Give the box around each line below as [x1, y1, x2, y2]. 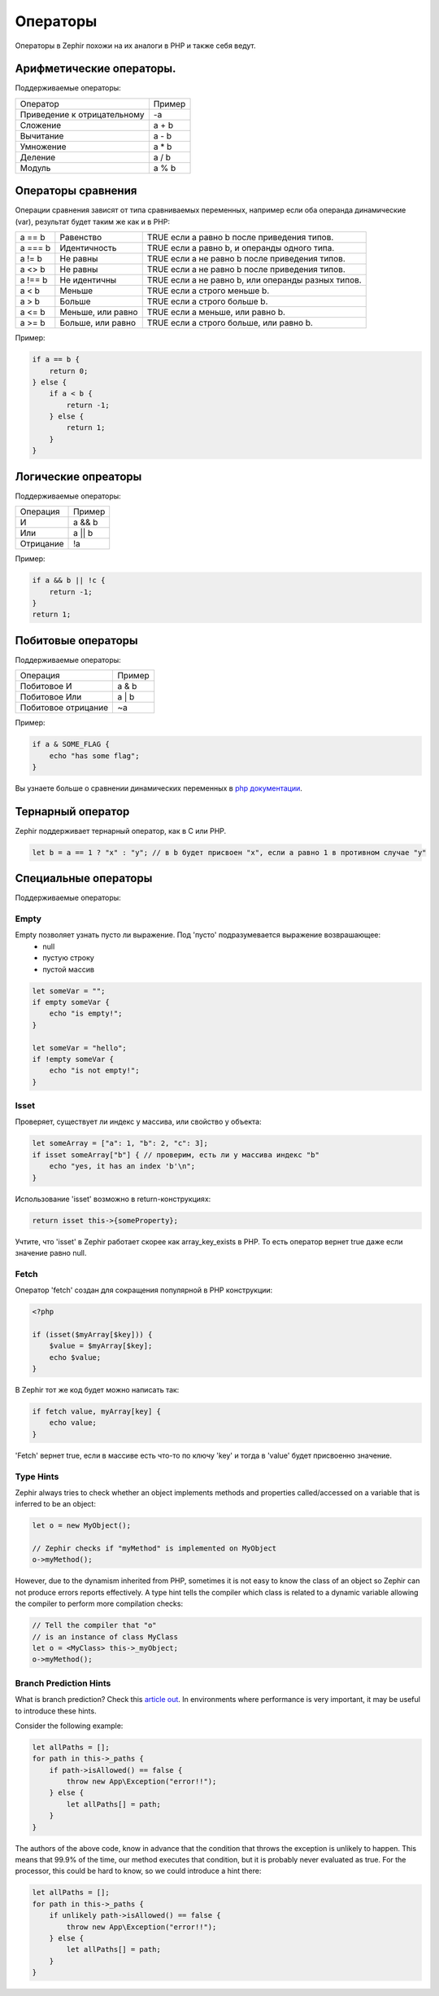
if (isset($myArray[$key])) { [32, 1330, 153, 1339]
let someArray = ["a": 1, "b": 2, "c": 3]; [32, 1138, 209, 1148]
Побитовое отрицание [20, 702, 109, 713]
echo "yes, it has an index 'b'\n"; [49, 1161, 195, 1171]
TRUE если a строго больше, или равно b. [146, 318, 313, 329]
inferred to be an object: [15, 1499, 97, 1509]
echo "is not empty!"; [49, 1066, 140, 1075]
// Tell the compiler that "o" [32, 1621, 158, 1630]
